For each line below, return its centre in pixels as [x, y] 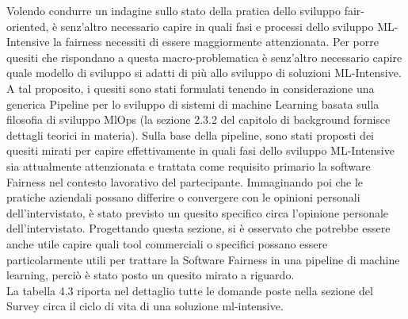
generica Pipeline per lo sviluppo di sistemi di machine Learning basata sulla [193, 104]
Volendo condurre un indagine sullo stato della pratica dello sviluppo [173, 10]
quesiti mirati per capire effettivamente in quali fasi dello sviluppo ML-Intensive [200, 150]
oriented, [28, 26]
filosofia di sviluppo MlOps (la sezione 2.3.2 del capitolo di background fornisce [198, 119]
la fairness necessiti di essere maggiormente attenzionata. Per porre [216, 42]
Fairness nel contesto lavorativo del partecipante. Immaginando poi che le [185, 181]
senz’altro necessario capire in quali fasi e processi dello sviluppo [217, 26]
